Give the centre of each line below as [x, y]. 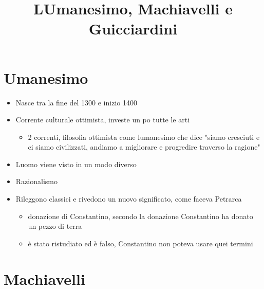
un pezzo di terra [55, 226]
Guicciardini [133, 29]
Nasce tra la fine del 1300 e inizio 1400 [76, 102]
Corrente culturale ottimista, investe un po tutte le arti [103, 120]
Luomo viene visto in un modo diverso [76, 164]
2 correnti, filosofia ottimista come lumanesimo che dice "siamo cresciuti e [144, 137]
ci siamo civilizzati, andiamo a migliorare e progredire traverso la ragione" [144, 147]
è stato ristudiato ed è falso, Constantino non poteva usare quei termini [140, 243]
